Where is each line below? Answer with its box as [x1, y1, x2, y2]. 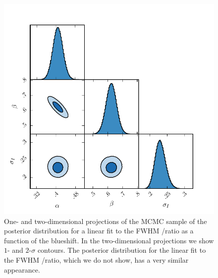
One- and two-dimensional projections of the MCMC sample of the [4, 216, 207, 226]
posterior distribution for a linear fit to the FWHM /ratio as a [4, 225, 194, 236]
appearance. [4, 264, 40, 275]
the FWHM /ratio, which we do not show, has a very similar [4, 254, 189, 265]
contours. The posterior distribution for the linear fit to [37, 245, 206, 255]
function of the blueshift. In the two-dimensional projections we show [4, 235, 214, 245]
